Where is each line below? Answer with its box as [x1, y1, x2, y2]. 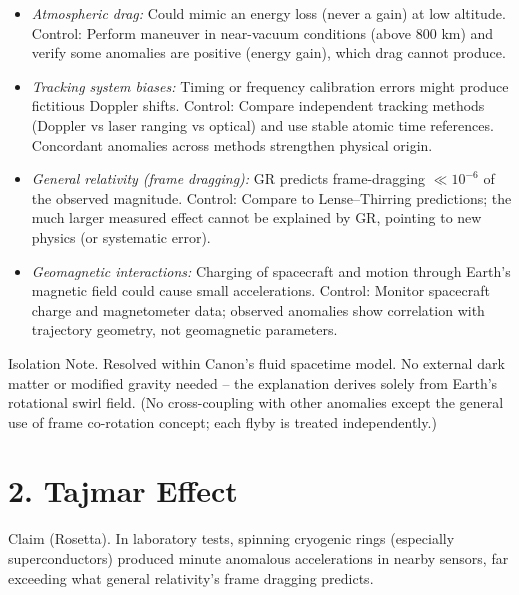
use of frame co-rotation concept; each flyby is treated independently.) [8, 411, 437, 432]
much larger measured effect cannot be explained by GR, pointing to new [31, 207, 482, 228]
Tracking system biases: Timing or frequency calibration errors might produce [31, 75, 509, 96]
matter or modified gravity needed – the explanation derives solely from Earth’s [8, 372, 498, 393]
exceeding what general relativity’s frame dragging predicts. [8, 567, 374, 588]
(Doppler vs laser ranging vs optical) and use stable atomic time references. [31, 114, 494, 135]
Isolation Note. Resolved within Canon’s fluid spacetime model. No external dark [8, 352, 505, 373]
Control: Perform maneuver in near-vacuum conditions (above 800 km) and [31, 22, 494, 43]
